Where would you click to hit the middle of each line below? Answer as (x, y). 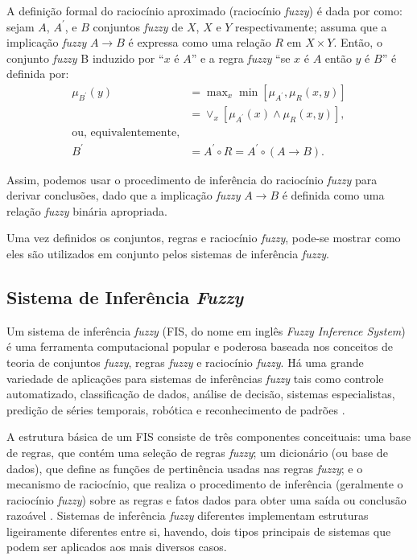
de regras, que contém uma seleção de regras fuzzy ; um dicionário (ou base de (197, 452)
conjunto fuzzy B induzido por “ (85, 58)
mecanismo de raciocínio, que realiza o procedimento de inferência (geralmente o (205, 484)
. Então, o (358, 42)
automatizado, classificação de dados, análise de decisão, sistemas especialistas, (201, 394)
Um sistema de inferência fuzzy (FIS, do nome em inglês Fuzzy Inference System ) (206, 330)
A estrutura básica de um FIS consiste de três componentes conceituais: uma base (209, 436)
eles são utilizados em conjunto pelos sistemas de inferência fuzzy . (168, 253)
